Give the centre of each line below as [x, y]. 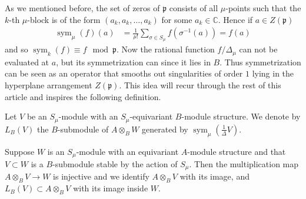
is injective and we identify [101, 176]
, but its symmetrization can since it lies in [133, 62]
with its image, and [214, 176]
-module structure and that [237, 151]
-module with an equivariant [127, 151]
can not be [258, 49]
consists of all [194, 8]
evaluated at [27, 62]
